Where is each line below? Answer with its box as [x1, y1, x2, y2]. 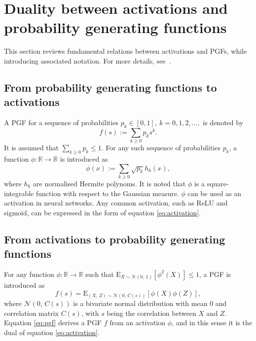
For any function [4, 269, 54, 279]
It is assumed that [4, 142, 59, 153]
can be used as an [187, 188, 242, 198]
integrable [4, 188, 34, 198]
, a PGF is [199, 269, 231, 279]
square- [207, 178, 229, 188]
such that [85, 269, 114, 279]
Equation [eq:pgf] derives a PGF [4, 317, 102, 328]
